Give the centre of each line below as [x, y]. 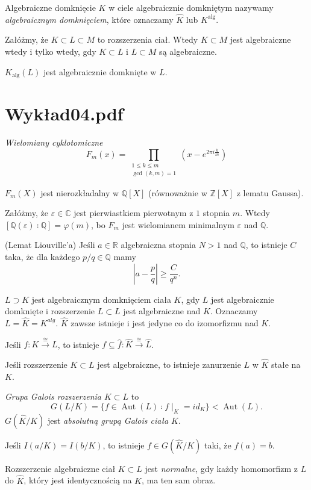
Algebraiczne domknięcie [50, 7]
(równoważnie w [178, 192]
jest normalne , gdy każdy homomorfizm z [221, 468]
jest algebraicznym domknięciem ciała [101, 299]
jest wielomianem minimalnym [178, 224]
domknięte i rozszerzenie [50, 311]
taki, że [218, 445]
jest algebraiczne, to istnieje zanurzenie [169, 364]
